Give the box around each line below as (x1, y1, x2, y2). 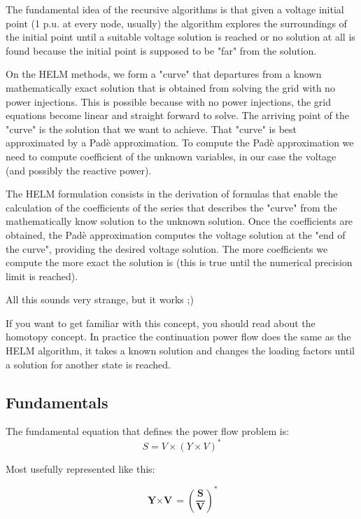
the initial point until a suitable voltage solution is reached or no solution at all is (6, 29, 355, 44)
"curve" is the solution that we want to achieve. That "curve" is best (6, 121, 297, 136)
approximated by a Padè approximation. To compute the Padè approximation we (6, 135, 354, 150)
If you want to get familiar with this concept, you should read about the (6, 315, 316, 330)
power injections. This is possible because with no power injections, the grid (6, 94, 331, 109)
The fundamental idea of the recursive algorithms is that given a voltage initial (6, 2, 344, 16)
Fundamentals (6, 391, 108, 413)
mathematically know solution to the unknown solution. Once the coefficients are (6, 214, 353, 228)
